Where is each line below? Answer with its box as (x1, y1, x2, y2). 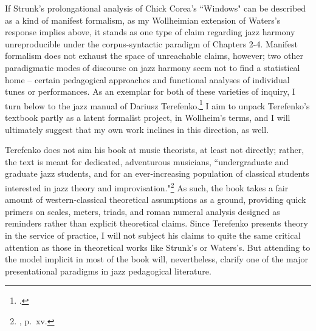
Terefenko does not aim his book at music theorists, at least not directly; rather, (5, 143, 304, 156)
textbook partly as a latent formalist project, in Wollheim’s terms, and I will (5, 111, 290, 123)
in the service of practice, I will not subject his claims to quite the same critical (5, 229, 301, 241)
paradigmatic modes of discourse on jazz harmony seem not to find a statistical (5, 61, 300, 73)
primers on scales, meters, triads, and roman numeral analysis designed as (5, 205, 280, 217)
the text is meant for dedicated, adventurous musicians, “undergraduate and (5, 155, 289, 168)
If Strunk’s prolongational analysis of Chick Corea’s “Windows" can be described (5, 2, 306, 14)
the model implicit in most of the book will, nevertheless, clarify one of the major (5, 253, 308, 265)
